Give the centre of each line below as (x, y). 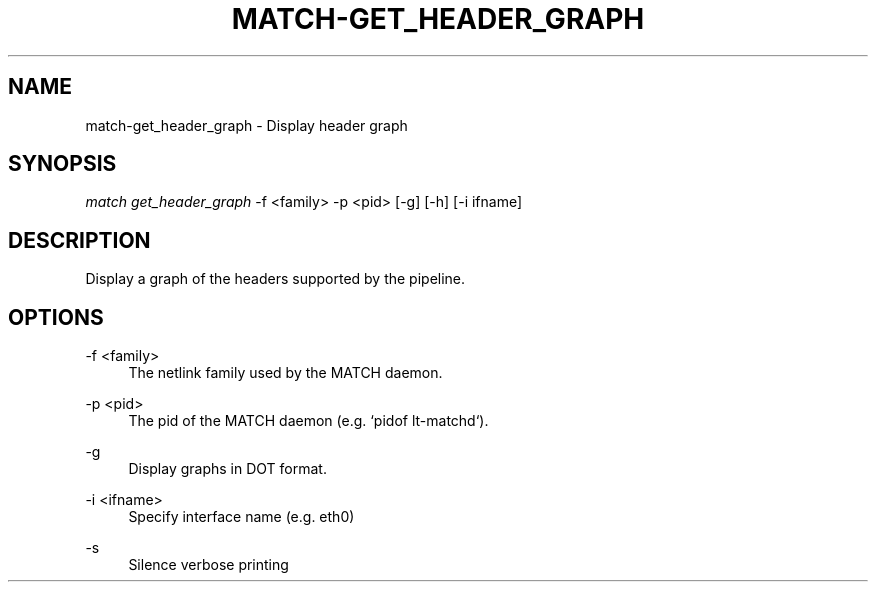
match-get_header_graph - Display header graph (246, 125)
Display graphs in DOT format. (227, 469)
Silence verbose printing (208, 565)
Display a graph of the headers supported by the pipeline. (275, 279)
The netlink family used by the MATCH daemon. (285, 373)
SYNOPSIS (62, 164)
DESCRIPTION (79, 240)
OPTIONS (56, 317)
